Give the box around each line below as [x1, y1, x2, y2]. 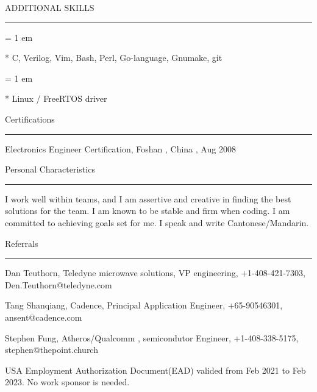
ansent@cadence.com [5, 310, 82, 323]
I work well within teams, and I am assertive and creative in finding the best [5, 192, 291, 205]
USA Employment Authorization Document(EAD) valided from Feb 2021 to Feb [5, 363, 306, 376]
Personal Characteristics [5, 163, 95, 176]
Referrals [5, 237, 38, 249]
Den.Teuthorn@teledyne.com [5, 278, 112, 291]
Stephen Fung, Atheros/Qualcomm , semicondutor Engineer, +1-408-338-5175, [5, 331, 299, 344]
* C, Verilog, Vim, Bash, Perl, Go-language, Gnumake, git [5, 51, 223, 64]
